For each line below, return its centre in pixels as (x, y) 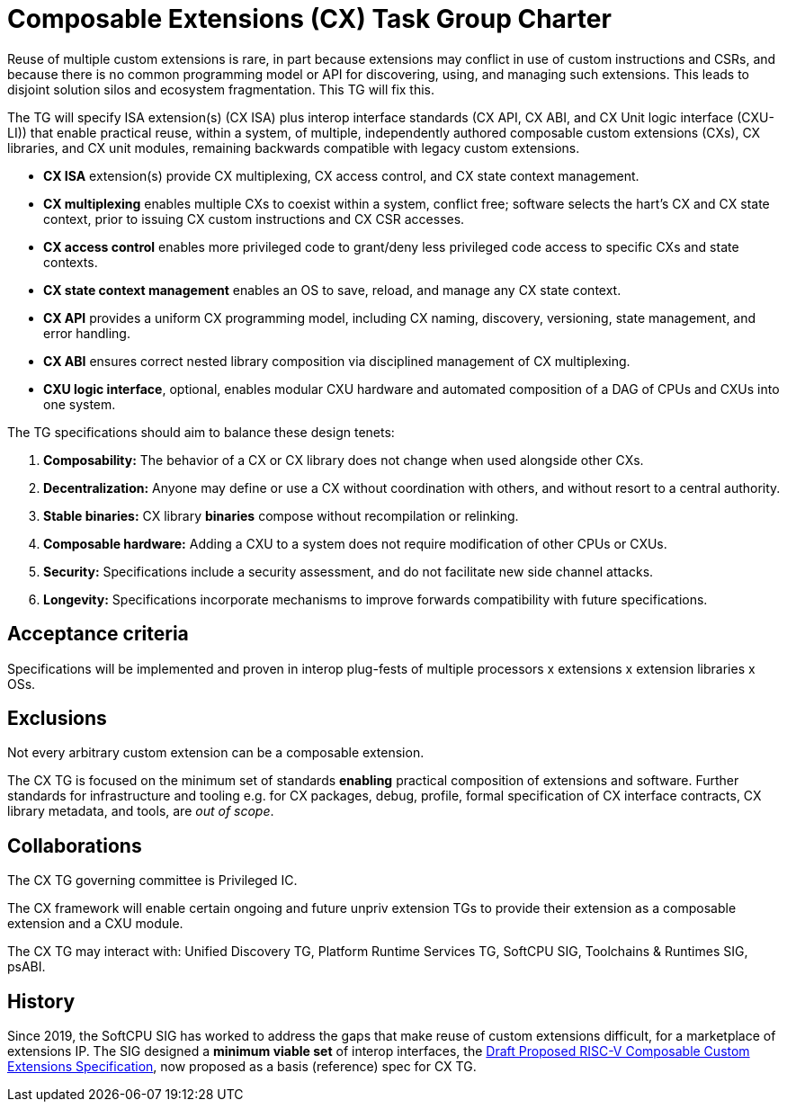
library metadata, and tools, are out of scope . (141, 811)
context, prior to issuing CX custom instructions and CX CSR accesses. (254, 219)
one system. (80, 404)
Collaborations (75, 845)
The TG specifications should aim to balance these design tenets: (201, 432)
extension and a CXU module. (95, 924)
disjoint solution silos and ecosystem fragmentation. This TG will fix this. (221, 89)
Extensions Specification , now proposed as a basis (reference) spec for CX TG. (242, 1067)
